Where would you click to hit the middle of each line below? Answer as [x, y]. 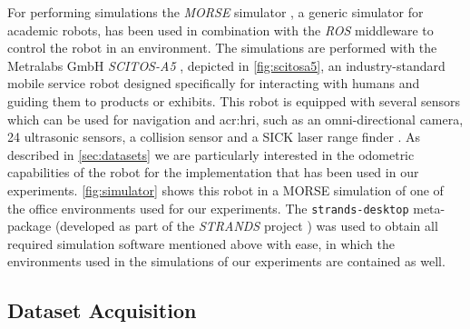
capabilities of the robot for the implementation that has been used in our [213, 172]
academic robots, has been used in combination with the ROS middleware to [220, 30]
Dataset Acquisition [102, 310]
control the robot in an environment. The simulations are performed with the [222, 48]
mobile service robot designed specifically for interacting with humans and [214, 83]
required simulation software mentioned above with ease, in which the [201, 243]
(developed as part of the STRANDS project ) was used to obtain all [246, 226]
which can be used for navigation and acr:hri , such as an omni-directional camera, [235, 119]
